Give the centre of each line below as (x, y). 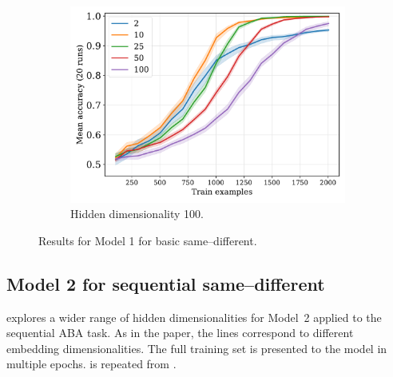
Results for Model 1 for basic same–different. (148, 240)
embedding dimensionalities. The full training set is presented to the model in (197, 348)
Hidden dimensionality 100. (137, 214)
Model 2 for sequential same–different (166, 283)
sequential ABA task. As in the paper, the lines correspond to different (180, 333)
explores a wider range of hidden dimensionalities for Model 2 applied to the (194, 317)
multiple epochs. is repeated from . (91, 364)
